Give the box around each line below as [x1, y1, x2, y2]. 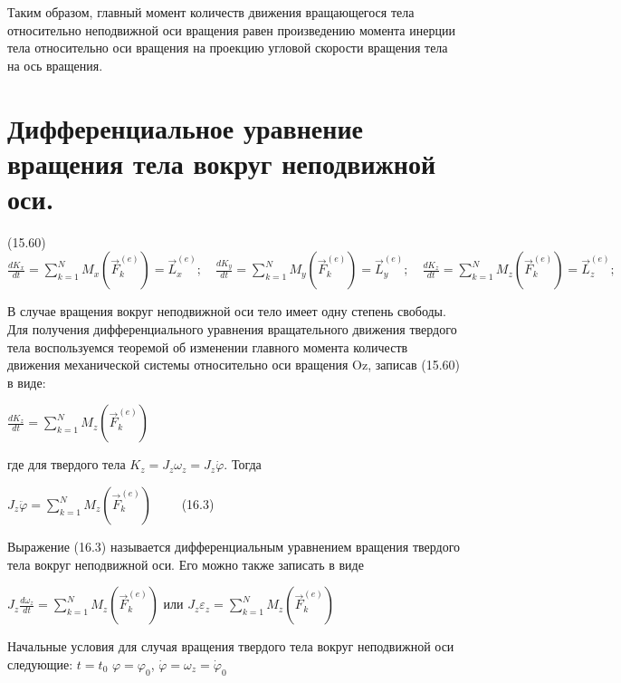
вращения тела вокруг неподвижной [7, 144, 436, 181]
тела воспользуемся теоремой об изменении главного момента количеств [7, 337, 408, 356]
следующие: [7, 654, 73, 673]
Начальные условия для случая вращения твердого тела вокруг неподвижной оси [7, 637, 454, 656]
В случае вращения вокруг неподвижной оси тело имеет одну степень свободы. [7, 302, 446, 321]
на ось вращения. [7, 55, 103, 74]
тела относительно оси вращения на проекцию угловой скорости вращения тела [7, 38, 448, 57]
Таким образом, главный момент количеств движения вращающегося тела [7, 3, 415, 21]
